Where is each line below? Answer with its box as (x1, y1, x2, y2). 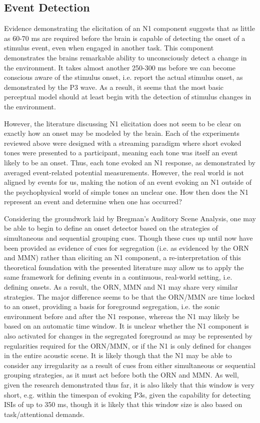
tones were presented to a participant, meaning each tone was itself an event (4, 147, 238, 158)
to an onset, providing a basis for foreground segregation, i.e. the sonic (4, 301, 220, 312)
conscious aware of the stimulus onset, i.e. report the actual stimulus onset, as (4, 72, 243, 82)
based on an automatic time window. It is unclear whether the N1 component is (4, 321, 249, 331)
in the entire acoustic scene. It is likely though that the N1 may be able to (4, 350, 232, 361)
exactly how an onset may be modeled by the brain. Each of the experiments (4, 128, 239, 138)
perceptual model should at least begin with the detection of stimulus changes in (4, 91, 251, 102)
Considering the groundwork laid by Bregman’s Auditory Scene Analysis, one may (4, 213, 256, 223)
